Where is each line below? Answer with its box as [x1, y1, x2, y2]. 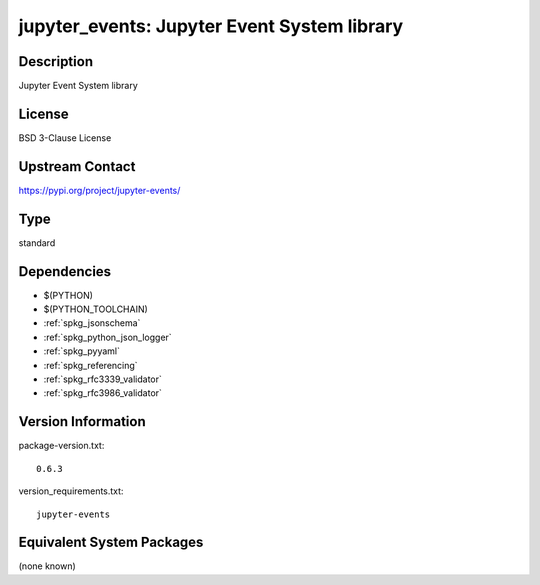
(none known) [18, 560, 77, 572]
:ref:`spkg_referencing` [43, 359, 139, 371]
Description [18, 53, 94, 70]
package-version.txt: [18, 440, 105, 452]
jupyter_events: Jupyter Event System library [18, 15, 404, 37]
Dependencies [18, 263, 112, 280]
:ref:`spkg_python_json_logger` [43, 331, 172, 343]
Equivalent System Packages [18, 534, 204, 551]
